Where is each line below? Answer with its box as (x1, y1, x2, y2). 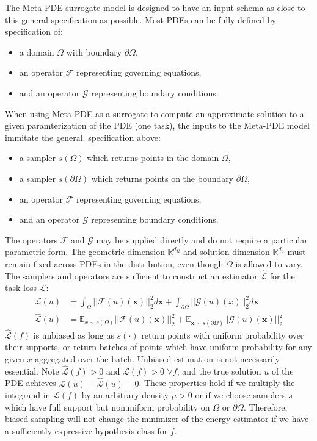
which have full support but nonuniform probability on (5, 400, 210, 413)
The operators (5, 233, 58, 246)
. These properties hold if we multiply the (139, 376, 295, 389)
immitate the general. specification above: (5, 131, 161, 143)
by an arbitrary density (81, 389, 169, 401)
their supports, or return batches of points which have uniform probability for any (5, 340, 312, 353)
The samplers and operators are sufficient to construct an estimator (5, 269, 258, 282)
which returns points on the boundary (91, 171, 234, 184)
